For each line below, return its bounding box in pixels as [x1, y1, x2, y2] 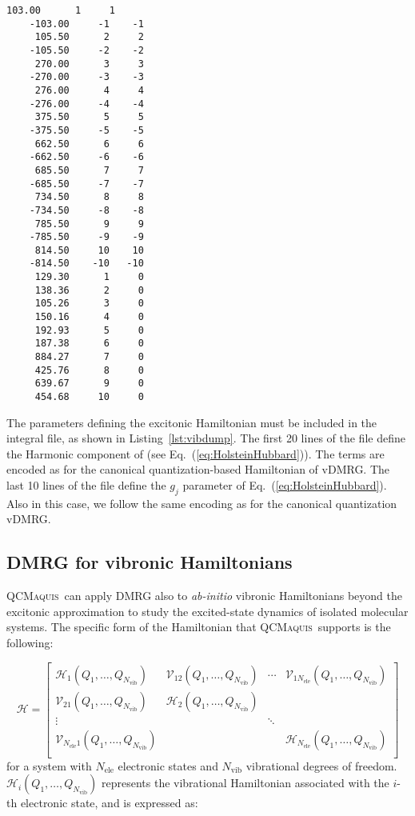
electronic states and [118, 757, 218, 774]
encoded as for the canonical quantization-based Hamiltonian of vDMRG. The [6, 461, 390, 478]
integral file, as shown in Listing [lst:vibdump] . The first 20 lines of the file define [6, 430, 405, 446]
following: [6, 634, 54, 651]
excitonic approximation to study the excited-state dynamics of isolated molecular [6, 602, 409, 619]
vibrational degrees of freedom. [245, 757, 397, 774]
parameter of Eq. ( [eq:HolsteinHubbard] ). [182, 477, 387, 494]
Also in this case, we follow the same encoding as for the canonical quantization [6, 494, 397, 511]
